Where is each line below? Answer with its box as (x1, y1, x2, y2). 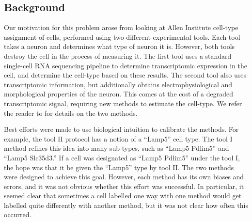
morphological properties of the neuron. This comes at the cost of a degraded (4, 89, 233, 99)
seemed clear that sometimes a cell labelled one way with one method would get (4, 190, 242, 201)
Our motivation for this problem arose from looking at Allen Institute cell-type (4, 22, 238, 32)
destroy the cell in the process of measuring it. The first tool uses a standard (4, 50, 232, 61)
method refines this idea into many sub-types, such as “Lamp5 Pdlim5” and (4, 143, 229, 153)
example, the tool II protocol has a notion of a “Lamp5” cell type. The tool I (4, 133, 233, 143)
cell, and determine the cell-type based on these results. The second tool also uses (4, 70, 246, 80)
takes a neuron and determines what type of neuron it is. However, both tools (4, 41, 235, 51)
